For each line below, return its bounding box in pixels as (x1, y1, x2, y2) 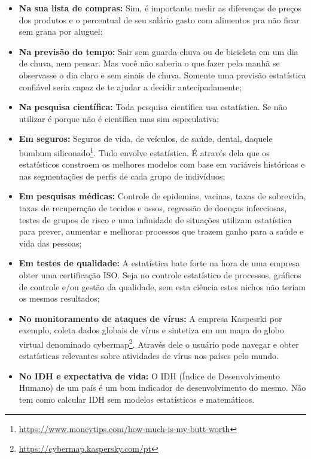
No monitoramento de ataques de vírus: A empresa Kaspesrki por (19, 312, 282, 324)
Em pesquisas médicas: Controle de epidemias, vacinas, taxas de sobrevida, (19, 190, 306, 202)
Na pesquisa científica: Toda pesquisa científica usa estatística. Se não (19, 101, 287, 113)
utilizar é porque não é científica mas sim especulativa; (19, 112, 219, 124)
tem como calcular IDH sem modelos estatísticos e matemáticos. (19, 393, 255, 405)
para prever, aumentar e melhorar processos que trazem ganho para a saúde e (19, 225, 304, 238)
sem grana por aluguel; (19, 25, 103, 38)
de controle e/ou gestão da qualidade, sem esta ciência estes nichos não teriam (19, 280, 306, 293)
